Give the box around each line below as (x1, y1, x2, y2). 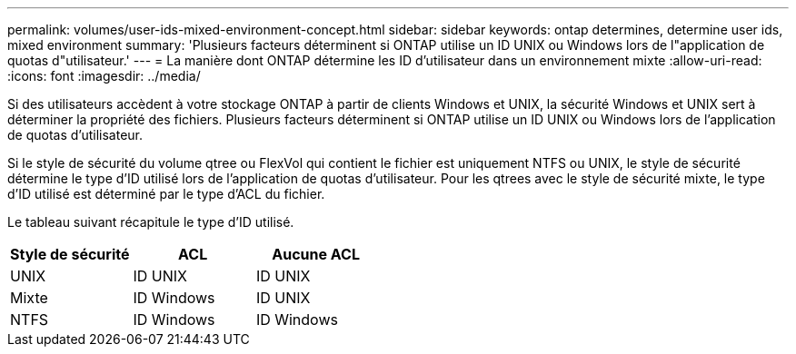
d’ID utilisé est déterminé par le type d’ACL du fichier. (7, 186, 325, 202)
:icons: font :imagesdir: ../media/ (7, 68, 201, 84)
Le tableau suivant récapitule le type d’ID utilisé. (7, 214, 294, 230)
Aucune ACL (272, 245, 360, 263)
